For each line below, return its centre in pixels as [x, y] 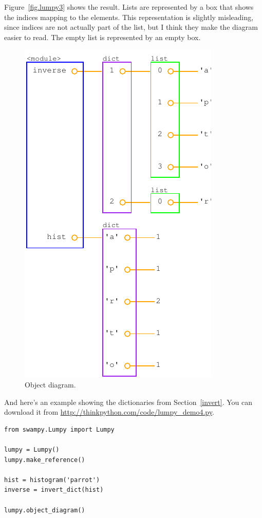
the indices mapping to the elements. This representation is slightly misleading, [129, 17]
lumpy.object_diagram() [45, 510]
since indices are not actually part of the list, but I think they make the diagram [131, 27]
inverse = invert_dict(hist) [54, 490]
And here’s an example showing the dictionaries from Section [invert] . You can [128, 402]
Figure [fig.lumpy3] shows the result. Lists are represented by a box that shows [129, 7]
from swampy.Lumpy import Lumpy [59, 429]
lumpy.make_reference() [45, 460]
